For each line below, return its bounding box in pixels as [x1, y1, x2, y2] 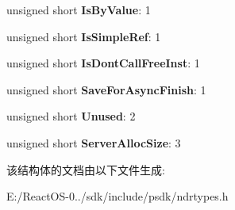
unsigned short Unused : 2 [6, 108, 136, 124]
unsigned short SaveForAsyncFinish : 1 [6, 81, 206, 97]
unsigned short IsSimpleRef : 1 [6, 28, 161, 44]
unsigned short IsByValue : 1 [6, 2, 151, 17]
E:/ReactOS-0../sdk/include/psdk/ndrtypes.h [6, 188, 229, 204]
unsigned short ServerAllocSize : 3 [6, 134, 181, 151]
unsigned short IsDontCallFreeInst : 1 [6, 55, 200, 71]
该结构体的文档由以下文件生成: [6, 161, 165, 178]
